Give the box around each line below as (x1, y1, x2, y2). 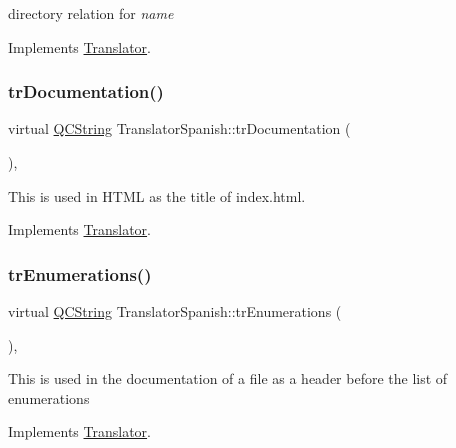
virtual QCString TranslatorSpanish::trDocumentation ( (8, 118, 351, 139)
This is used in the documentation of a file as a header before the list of (8, 368, 448, 389)
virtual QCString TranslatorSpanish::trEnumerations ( (8, 301, 342, 321)
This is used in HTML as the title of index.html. (8, 185, 306, 206)
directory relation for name (8, 3, 174, 23)
